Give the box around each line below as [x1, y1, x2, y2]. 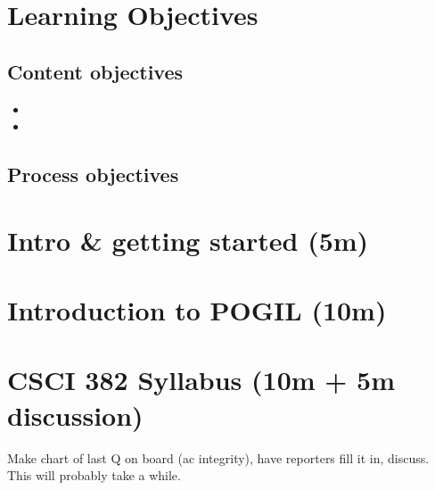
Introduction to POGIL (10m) [7, 292, 387, 328]
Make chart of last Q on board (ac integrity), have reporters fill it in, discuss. [7, 448, 430, 467]
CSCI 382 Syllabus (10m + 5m [7, 361, 395, 398]
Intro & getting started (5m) [7, 221, 369, 258]
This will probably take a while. [7, 466, 181, 485]
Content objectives [7, 57, 184, 85]
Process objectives [7, 161, 179, 188]
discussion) [7, 396, 144, 433]
